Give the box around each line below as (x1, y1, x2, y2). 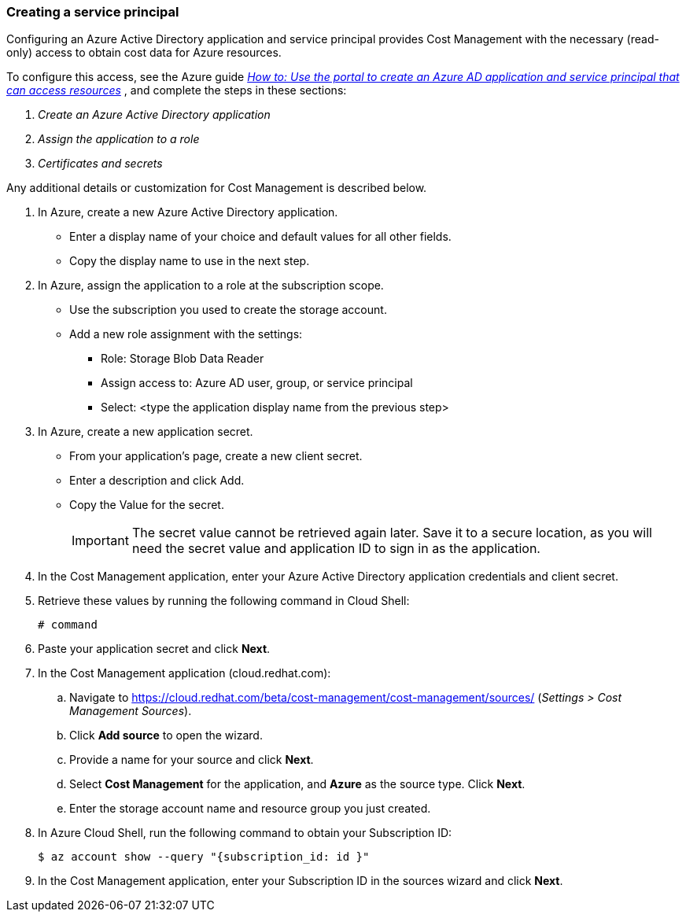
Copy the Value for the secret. (69, 498, 224, 512)
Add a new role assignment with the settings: (69, 327, 303, 341)
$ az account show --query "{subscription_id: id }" (38, 850, 370, 864)
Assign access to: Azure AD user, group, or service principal (101, 376, 413, 390)
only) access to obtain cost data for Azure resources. (6, 46, 282, 60)
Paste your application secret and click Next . (38, 642, 271, 656)
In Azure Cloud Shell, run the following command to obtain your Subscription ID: (38, 826, 452, 840)
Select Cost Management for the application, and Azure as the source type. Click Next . (69, 777, 526, 791)
